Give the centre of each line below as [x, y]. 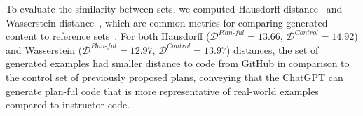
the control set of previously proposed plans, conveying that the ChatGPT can [174, 77]
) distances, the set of [272, 49]
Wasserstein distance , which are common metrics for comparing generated [167, 22]
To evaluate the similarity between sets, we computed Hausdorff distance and [174, 8]
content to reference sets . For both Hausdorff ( [108, 36]
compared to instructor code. [68, 104]
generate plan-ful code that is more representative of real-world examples [162, 90]
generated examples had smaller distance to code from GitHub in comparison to [178, 63]
